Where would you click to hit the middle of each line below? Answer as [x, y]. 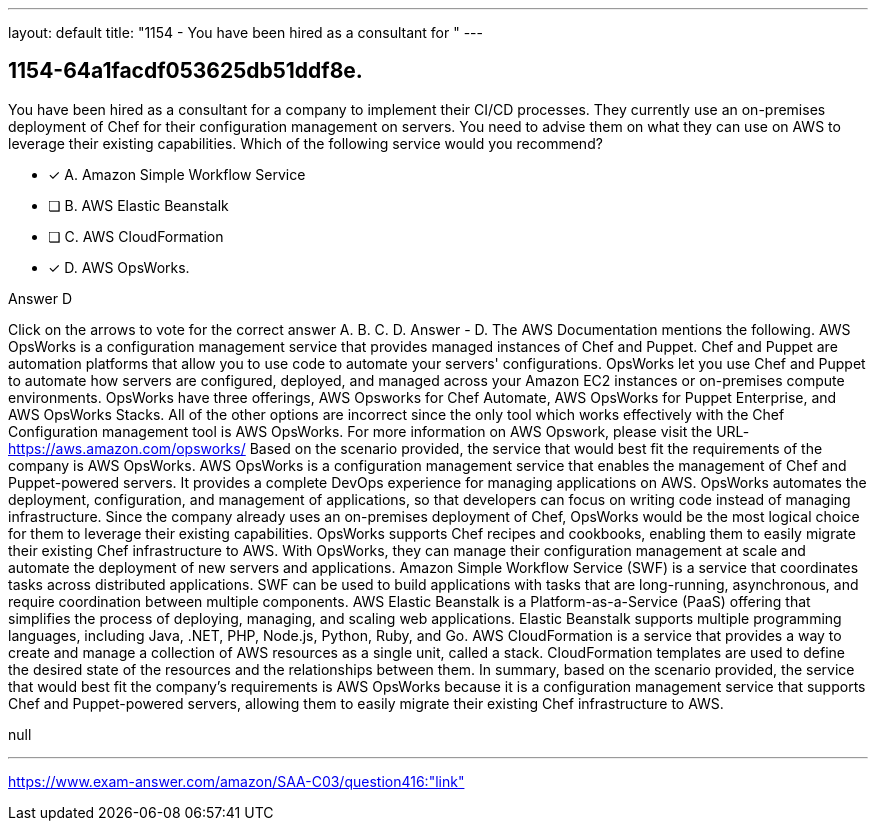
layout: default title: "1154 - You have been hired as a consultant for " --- [245, 32]
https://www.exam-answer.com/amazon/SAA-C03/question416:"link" [236, 781]
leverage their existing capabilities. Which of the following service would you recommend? [305, 143]
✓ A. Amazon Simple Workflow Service [177, 174]
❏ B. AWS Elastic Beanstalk [138, 205]
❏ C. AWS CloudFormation [136, 236]
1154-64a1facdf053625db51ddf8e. [185, 71]
